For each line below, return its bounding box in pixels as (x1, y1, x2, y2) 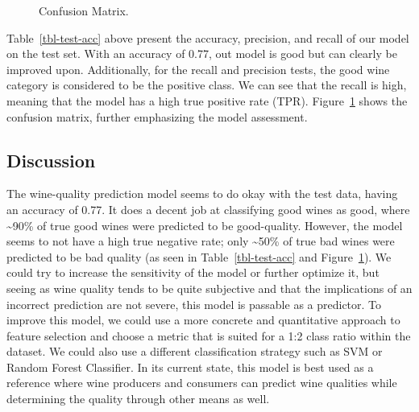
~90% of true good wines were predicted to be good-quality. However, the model (6, 216, 403, 233)
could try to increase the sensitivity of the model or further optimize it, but (6, 264, 380, 281)
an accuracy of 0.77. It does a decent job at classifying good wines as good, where (6, 200, 410, 217)
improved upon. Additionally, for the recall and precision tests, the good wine (6, 60, 390, 77)
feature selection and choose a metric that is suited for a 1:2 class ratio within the (6, 327, 411, 344)
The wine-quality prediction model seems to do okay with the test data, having (6, 185, 398, 202)
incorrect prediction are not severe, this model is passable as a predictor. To (6, 295, 382, 312)
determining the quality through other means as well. (6, 390, 270, 407)
